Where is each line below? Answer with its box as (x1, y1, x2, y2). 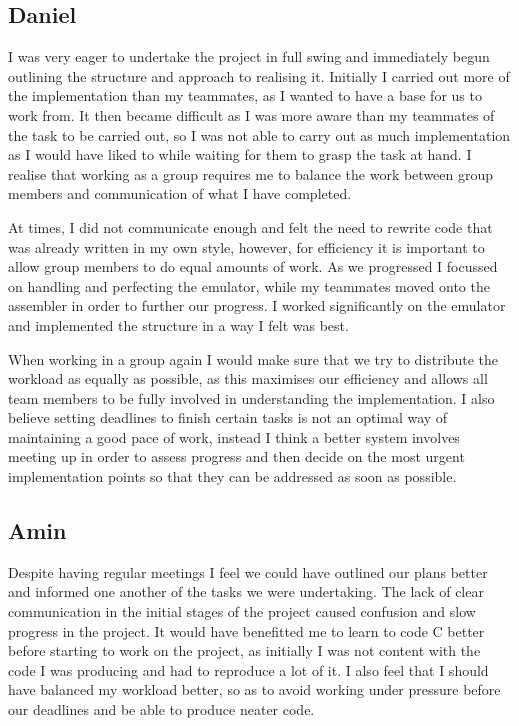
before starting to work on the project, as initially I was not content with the (8, 640, 481, 661)
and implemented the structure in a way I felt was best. (8, 314, 349, 335)
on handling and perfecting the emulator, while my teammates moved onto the (8, 275, 490, 296)
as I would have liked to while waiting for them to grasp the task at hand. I (8, 144, 472, 165)
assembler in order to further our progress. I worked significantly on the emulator (8, 295, 506, 316)
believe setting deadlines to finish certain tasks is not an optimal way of (8, 407, 448, 428)
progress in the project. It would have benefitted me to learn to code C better (8, 620, 485, 641)
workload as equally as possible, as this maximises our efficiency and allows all (8, 368, 488, 389)
